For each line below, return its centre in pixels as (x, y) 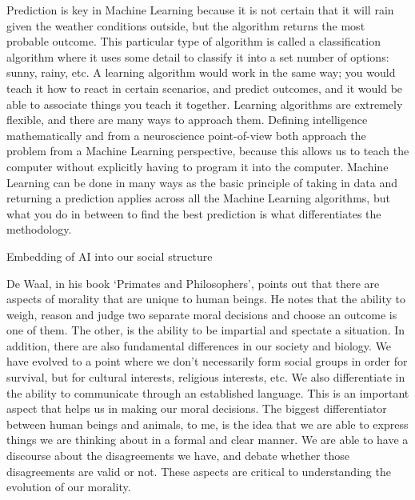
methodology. (39, 229)
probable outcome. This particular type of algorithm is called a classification (194, 41)
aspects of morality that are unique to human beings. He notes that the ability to (206, 299)
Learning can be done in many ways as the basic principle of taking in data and (202, 182)
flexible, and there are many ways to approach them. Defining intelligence (187, 120)
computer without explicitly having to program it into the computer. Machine (198, 166)
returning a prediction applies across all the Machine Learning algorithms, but (198, 198)
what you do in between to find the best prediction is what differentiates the (194, 213)
